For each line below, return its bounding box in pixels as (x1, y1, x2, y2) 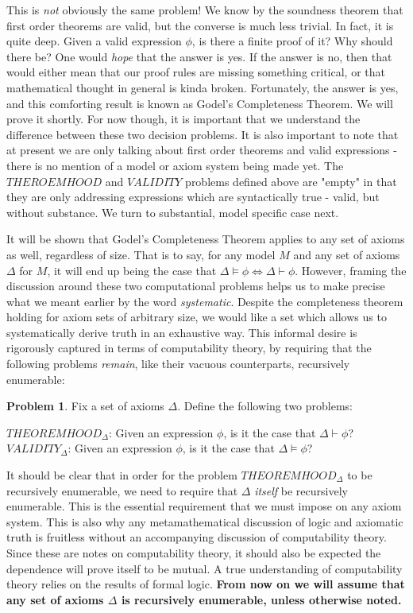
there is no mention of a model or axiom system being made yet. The (6, 157, 344, 173)
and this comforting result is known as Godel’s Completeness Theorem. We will (6, 95, 393, 111)
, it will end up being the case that (47, 262, 217, 278)
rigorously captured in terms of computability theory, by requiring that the (6, 339, 372, 356)
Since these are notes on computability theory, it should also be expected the (6, 545, 381, 561)
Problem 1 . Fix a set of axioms (6, 398, 164, 414)
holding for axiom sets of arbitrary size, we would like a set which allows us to (6, 308, 387, 325)
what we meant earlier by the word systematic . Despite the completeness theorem (6, 293, 403, 309)
